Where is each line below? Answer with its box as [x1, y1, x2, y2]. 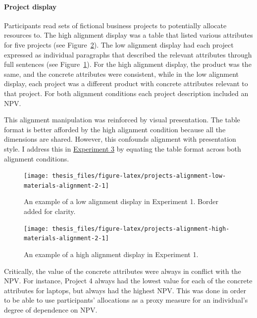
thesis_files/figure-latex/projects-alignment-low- [52, 172, 226, 180]
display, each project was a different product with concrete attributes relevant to [4, 78, 248, 89]
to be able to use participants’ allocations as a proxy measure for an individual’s [4, 295, 248, 305]
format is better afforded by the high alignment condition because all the [4, 124, 226, 134]
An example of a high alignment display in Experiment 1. [24, 249, 199, 259]
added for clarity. [24, 206, 76, 216]
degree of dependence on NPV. [4, 304, 98, 315]
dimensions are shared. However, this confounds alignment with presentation [4, 134, 236, 144]
